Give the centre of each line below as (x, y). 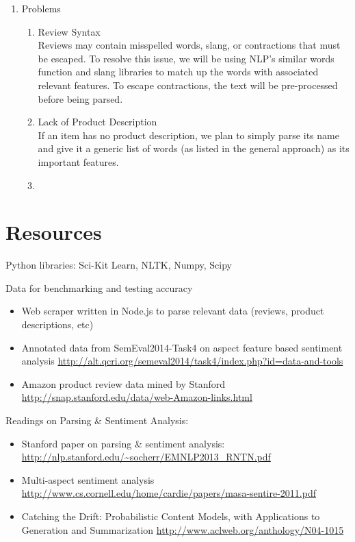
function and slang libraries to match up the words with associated (178, 72)
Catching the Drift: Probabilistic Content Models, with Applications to (171, 516)
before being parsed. (80, 98)
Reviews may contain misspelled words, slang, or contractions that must (189, 45)
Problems (41, 8)
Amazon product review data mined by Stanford (123, 383)
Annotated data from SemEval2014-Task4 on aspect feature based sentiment (182, 347)
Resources (54, 232)
